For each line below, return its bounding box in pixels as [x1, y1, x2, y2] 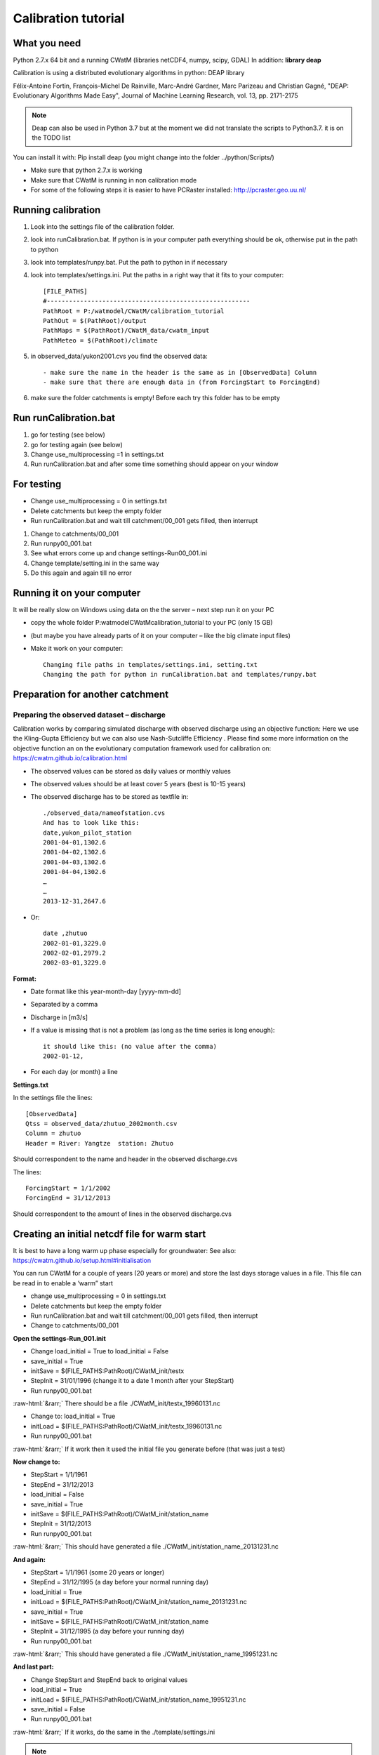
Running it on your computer [13, 587, 141, 599]
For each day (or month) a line [30, 1068, 119, 1076]
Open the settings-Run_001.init [13, 1334, 107, 1342]
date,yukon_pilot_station [43, 828, 133, 837]
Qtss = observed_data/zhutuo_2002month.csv [25, 1120, 178, 1127]
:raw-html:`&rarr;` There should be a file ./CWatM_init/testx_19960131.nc [13, 1399, 221, 1408]
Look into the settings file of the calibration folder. [30, 222, 175, 231]
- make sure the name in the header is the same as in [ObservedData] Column [43, 369, 317, 376]
